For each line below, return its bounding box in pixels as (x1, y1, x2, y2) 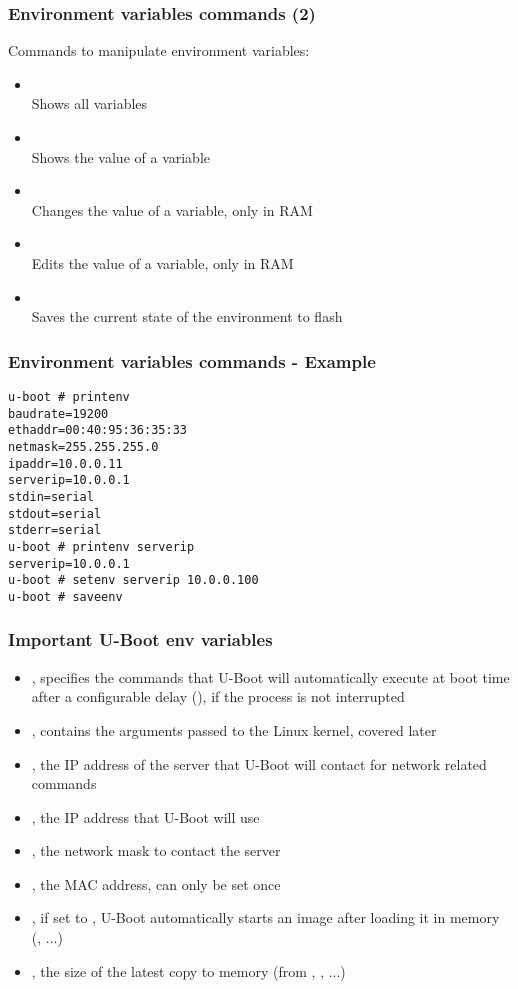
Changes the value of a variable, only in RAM (31, 199, 313, 220)
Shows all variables (31, 93, 148, 114)
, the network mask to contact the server (31, 840, 281, 861)
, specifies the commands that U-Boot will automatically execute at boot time (31, 666, 510, 687)
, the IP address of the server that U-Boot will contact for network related (31, 753, 487, 774)
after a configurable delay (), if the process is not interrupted (31, 686, 405, 707)
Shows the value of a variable (31, 146, 211, 167)
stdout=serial (8, 506, 102, 521)
